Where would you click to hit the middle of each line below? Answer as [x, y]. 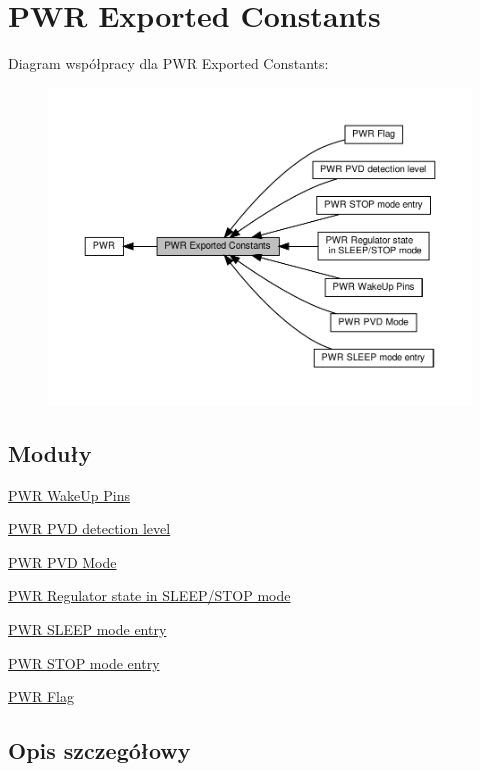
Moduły [50, 452]
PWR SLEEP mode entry [87, 628]
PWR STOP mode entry [84, 662]
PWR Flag [41, 696]
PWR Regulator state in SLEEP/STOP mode [149, 595]
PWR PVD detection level [89, 528]
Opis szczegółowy [99, 750]
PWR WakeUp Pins [69, 494]
